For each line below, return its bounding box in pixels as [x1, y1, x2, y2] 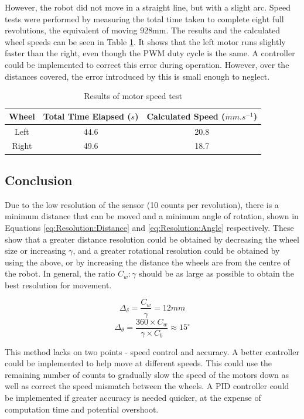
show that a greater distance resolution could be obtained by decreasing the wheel [5, 233, 299, 245]
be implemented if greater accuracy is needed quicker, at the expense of [5, 391, 261, 403]
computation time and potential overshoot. [5, 403, 159, 415]
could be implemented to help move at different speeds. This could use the [5, 357, 272, 369]
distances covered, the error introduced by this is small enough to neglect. [5, 70, 270, 82]
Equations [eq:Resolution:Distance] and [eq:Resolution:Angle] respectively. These [5, 221, 294, 233]
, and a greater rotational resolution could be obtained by [73, 244, 280, 257]
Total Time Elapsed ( [43, 110, 131, 122]
